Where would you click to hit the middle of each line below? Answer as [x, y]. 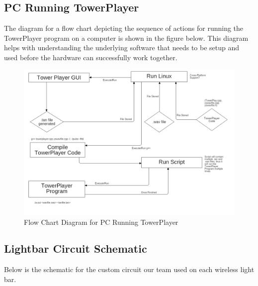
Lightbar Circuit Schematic [76, 248]
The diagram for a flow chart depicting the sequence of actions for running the [124, 28]
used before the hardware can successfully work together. [91, 57]
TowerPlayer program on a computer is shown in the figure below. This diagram [126, 38]
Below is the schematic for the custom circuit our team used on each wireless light [129, 269]
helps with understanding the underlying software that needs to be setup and [122, 48]
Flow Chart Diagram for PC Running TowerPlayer [101, 222]
